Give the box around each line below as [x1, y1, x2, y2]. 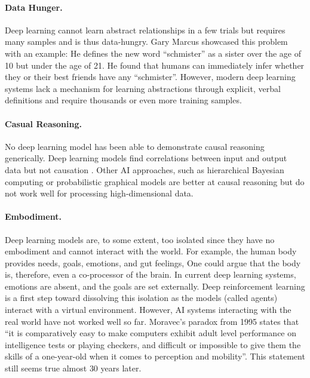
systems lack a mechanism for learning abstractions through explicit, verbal [5, 82, 281, 94]
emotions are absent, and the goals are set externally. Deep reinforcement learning [5, 279, 305, 292]
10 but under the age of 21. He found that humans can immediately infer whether [5, 59, 305, 71]
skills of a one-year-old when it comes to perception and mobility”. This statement [5, 350, 305, 362]
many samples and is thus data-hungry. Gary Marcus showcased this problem [5, 35, 288, 48]
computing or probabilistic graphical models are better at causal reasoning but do [5, 175, 305, 188]
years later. [100, 362, 142, 374]
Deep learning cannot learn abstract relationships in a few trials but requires [5, 23, 286, 36]
